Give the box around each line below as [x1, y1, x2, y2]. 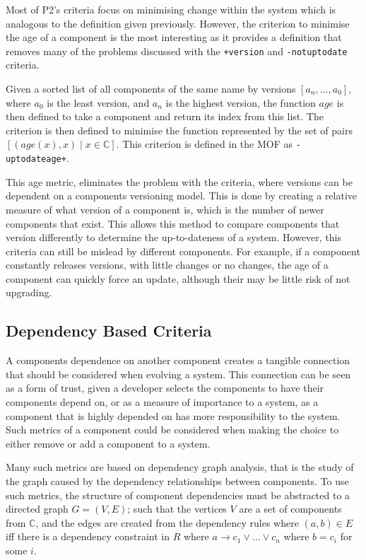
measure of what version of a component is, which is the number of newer [6, 202, 324, 216]
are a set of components [239, 501, 342, 516]
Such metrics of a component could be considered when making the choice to [6, 422, 339, 437]
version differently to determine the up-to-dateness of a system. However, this [6, 230, 342, 245]
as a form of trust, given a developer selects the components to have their [6, 380, 324, 395]
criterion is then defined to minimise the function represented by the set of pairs [6, 122, 353, 137]
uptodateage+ [6, 154, 66, 165]
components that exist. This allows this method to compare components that [6, 216, 340, 231]
